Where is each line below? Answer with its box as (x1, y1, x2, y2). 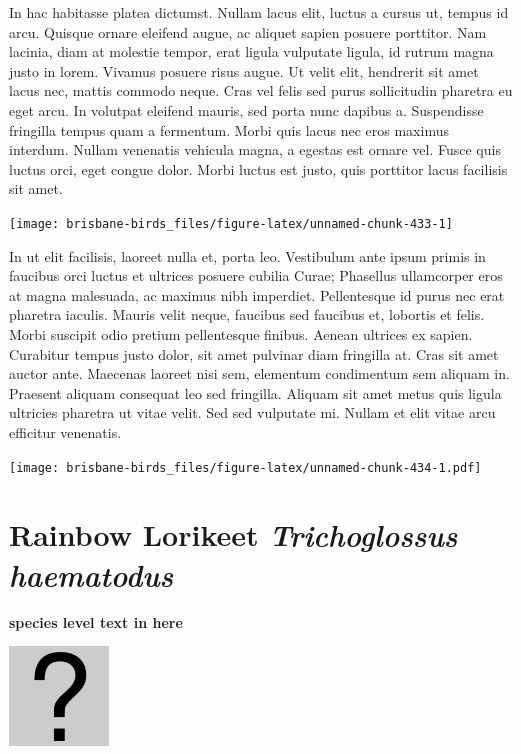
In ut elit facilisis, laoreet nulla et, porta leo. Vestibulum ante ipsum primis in (9, 245, 486, 266)
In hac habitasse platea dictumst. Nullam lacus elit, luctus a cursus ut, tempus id (9, 2, 509, 22)
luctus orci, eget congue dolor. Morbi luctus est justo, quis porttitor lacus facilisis (9, 158, 508, 179)
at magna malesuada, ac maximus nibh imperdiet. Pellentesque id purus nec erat (9, 284, 505, 305)
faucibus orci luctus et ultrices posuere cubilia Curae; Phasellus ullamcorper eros (9, 265, 503, 286)
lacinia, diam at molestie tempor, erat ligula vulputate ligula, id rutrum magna (9, 41, 494, 62)
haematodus (9, 553, 174, 595)
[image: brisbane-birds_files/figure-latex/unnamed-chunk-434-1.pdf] (9, 460, 482, 475)
